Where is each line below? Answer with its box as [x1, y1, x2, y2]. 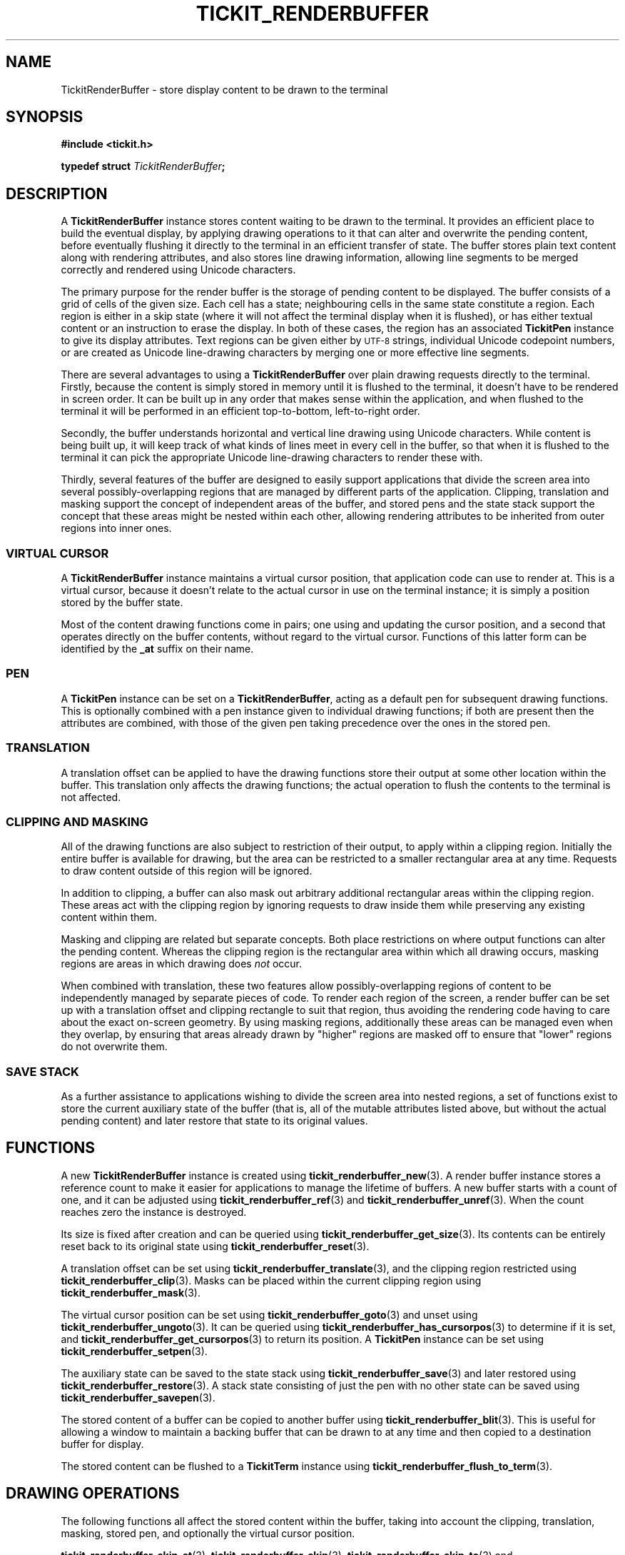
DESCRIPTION [6, 184, 108, 203]
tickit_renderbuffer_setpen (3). [61, 1344, 208, 1357]
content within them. [61, 911, 158, 924]
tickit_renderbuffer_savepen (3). [61, 1391, 215, 1404]
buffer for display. [61, 1437, 144, 1450]
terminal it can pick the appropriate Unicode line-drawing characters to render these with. [61, 451, 483, 464]
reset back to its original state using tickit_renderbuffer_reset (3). [61, 1239, 370, 1252]
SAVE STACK [6, 1064, 79, 1079]
